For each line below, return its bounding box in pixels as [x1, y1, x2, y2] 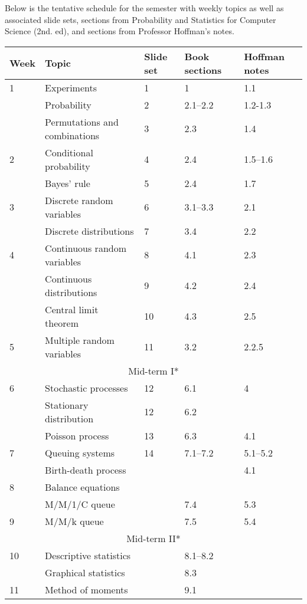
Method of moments [45, 582, 128, 596]
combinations [45, 128, 100, 142]
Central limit [45, 302, 99, 316]
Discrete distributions [45, 224, 134, 238]
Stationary [45, 398, 89, 412]
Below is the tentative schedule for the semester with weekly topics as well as [5, 2, 284, 14]
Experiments [45, 80, 97, 94]
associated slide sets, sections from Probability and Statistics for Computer [5, 13, 276, 25]
